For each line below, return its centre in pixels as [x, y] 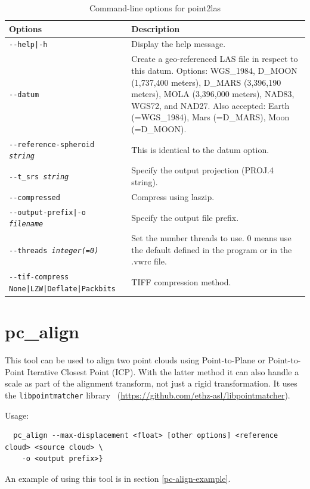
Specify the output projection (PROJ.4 [202, 170]
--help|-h [28, 45]
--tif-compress [39, 277]
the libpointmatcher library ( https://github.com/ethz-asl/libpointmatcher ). [148, 395]
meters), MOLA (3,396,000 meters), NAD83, [213, 94]
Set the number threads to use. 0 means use [211, 238]
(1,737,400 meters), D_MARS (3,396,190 [206, 82]
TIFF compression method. [181, 282]
